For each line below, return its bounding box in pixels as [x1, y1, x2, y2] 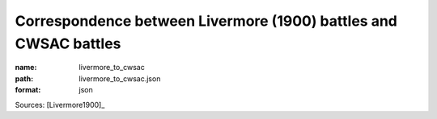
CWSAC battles [15, 35, 121, 52]
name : [15, 63, 37, 72]
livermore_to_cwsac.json [78, 73, 161, 84]
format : [15, 85, 41, 95]
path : [15, 73, 34, 84]
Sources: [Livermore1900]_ [15, 100, 105, 109]
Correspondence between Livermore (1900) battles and [15, 12, 398, 30]
